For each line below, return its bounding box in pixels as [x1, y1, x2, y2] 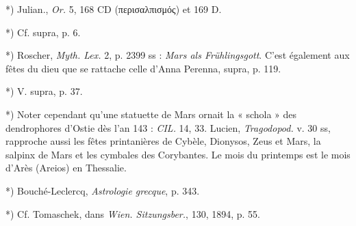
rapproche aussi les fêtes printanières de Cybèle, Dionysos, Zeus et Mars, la [5, 134, 321, 148]
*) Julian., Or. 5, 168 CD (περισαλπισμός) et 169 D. [5, 2, 222, 16]
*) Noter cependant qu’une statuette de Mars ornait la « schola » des [5, 107, 297, 121]
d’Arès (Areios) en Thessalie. [5, 160, 127, 175]
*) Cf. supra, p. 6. [5, 25, 81, 39]
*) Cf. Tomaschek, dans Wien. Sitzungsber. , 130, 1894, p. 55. [5, 206, 260, 221]
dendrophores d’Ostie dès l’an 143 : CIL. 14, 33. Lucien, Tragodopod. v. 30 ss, [5, 120, 331, 135]
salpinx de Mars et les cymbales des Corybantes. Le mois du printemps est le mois [5, 147, 351, 161]
